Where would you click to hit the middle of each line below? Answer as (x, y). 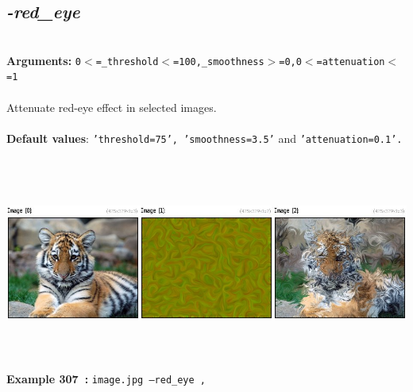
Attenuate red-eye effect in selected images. (112, 107)
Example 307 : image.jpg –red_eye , (106, 378)
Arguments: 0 (44, 60)
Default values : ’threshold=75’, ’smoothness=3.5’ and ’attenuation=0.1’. (205, 138)
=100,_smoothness (219, 61)
